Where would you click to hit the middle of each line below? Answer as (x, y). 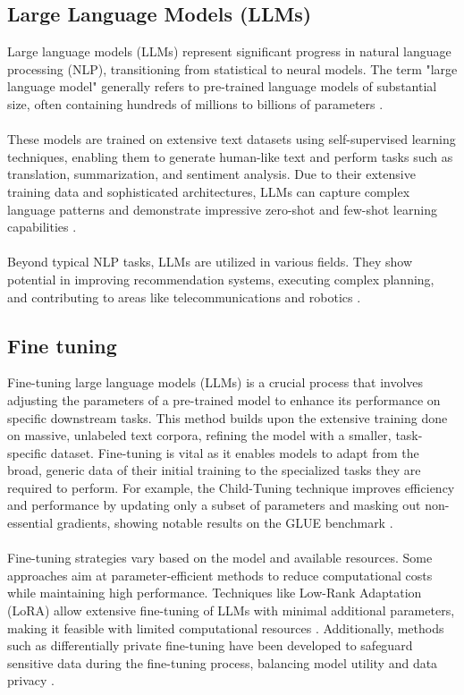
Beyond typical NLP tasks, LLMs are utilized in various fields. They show (210, 262)
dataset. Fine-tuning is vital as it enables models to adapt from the (235, 452)
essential (30, 523)
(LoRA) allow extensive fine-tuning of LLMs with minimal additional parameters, (231, 610)
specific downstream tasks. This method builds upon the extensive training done (228, 417)
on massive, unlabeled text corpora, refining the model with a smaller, (199, 435)
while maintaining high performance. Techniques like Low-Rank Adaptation (215, 593)
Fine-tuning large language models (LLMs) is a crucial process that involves (215, 382)
